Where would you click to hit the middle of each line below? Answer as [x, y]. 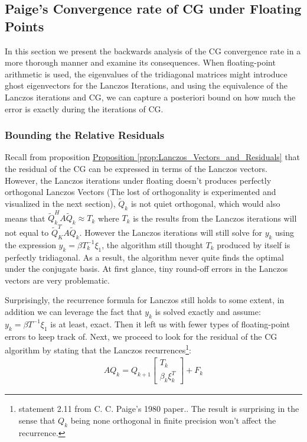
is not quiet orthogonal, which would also [205, 203]
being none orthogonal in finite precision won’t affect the [173, 420]
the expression [30, 244]
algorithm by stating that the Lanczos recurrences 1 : [98, 349]
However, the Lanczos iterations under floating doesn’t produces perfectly [138, 180]
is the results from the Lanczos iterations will [215, 218]
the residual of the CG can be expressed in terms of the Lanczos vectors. [136, 168]
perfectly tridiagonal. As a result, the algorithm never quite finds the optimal [144, 257]
